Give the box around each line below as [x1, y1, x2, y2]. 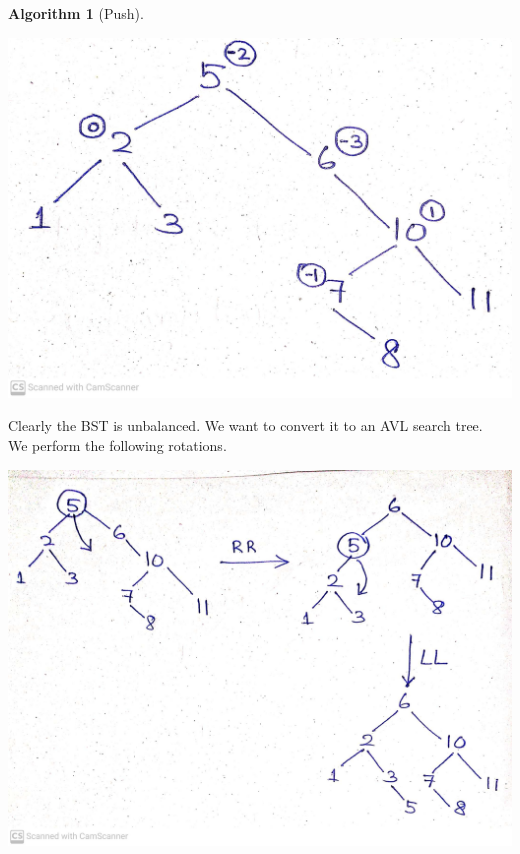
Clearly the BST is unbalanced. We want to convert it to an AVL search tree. [8, 415, 483, 436]
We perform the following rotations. [8, 435, 227, 456]
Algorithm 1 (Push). [8, 3, 144, 23]
